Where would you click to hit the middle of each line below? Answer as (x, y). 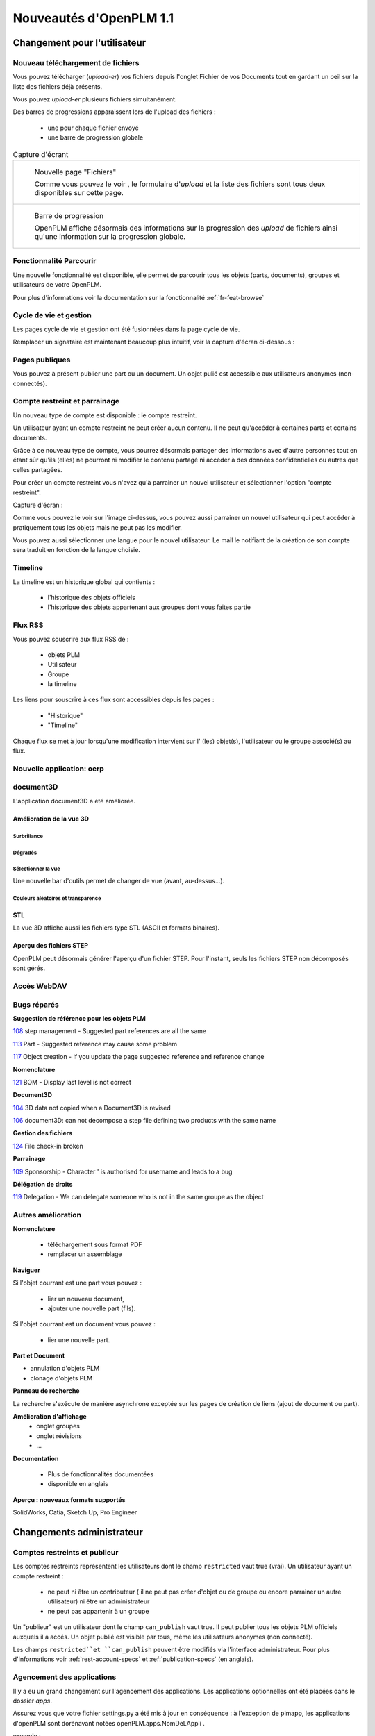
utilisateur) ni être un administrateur (99, 1601)
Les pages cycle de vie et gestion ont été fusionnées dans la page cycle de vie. (126, 329)
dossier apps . (32, 1701)
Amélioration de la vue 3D (51, 819)
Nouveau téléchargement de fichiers (76, 62)
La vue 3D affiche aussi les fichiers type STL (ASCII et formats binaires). (116, 928)
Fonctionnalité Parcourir (55, 261)
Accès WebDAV (40, 986)
